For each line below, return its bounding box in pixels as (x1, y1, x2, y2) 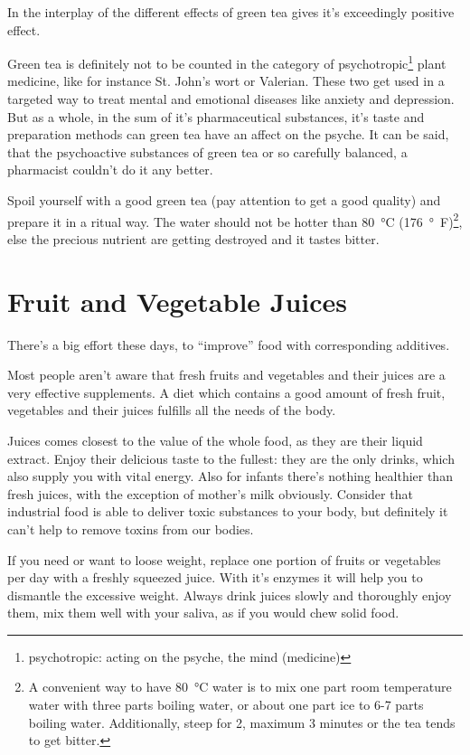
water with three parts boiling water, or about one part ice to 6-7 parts (28, 695, 424, 714)
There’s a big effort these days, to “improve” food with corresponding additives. (7, 335, 450, 354)
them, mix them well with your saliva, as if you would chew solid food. (7, 603, 399, 622)
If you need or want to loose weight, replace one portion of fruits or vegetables (7, 550, 441, 569)
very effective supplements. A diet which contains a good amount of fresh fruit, (7, 382, 446, 401)
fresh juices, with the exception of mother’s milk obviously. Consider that (7, 484, 413, 503)
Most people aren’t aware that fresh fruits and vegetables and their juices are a (7, 365, 446, 384)
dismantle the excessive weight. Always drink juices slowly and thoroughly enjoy (7, 585, 452, 604)
